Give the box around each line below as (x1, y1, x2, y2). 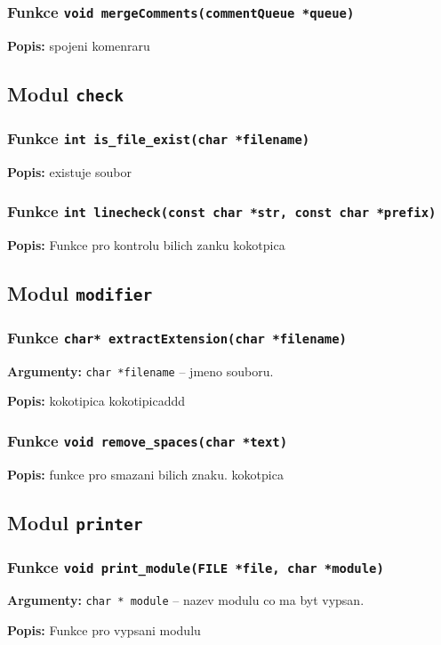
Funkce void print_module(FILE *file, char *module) (7, 555, 384, 577)
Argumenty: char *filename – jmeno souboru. (7, 361, 274, 380)
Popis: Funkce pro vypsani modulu (7, 621, 201, 640)
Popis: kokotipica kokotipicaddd (7, 391, 185, 410)
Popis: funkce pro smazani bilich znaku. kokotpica (7, 464, 284, 483)
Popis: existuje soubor (7, 162, 132, 181)
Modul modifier (7, 278, 153, 306)
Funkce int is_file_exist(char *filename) (7, 126, 310, 149)
